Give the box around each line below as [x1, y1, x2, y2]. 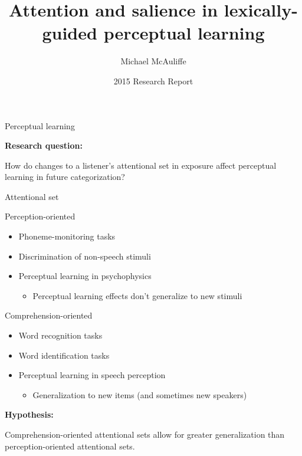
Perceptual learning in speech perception [18, 369, 166, 381]
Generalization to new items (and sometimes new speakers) [32, 388, 247, 401]
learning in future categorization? [5, 170, 125, 183]
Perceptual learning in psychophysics [18, 270, 152, 282]
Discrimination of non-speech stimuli [18, 250, 151, 262]
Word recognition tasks [18, 329, 103, 342]
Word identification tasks [18, 349, 110, 361]
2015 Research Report [113, 74, 193, 87]
